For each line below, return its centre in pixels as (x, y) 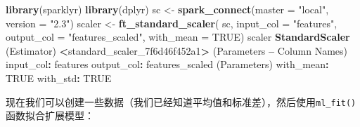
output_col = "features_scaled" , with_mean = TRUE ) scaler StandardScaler (178, 37)
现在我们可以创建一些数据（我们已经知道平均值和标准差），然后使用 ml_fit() (181, 101)
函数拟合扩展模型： (50, 115)
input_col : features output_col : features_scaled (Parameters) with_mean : (167, 64)
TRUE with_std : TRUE (59, 78)
